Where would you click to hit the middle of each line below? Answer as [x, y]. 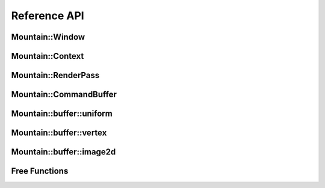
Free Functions [40, 171]
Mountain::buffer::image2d [63, 152]
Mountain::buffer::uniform [62, 114]
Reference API [48, 16]
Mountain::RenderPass [55, 75]
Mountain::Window [48, 37]
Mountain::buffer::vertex [59, 133]
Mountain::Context [48, 56]
